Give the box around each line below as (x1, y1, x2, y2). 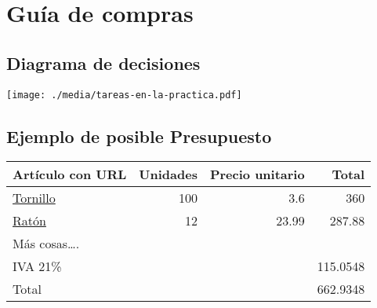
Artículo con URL (13, 165, 127, 184)
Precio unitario (209, 165, 305, 184)
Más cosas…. (13, 234, 80, 253)
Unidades (139, 165, 198, 184)
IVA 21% (13, 257, 62, 276)
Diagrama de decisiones (6, 50, 201, 75)
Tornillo (13, 189, 56, 207)
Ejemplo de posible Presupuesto (6, 123, 272, 148)
